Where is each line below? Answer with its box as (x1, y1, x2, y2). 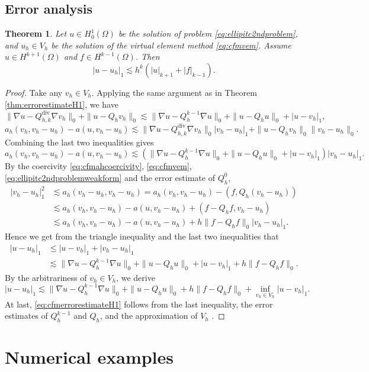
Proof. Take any (5, 86, 63, 98)
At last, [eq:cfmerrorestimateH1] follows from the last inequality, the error (5, 297, 273, 310)
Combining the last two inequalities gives (5, 135, 154, 148)
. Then (135, 50, 160, 63)
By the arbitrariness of (5, 271, 87, 283)
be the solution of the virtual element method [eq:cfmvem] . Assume (51, 38, 291, 51)
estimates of (5, 309, 48, 322)
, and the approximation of (100, 309, 198, 322)
